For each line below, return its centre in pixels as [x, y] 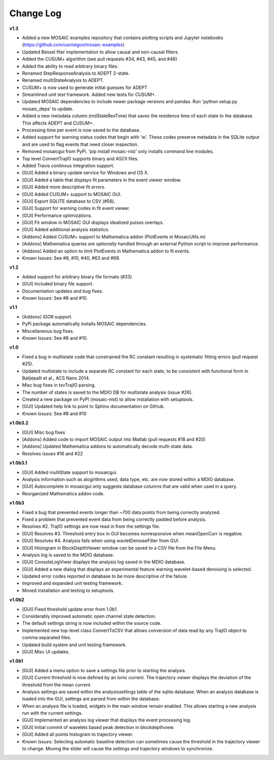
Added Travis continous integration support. [68, 166]
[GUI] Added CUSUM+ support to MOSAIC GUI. [72, 194]
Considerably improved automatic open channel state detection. [89, 616]
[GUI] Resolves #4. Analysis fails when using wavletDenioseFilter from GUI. [101, 541]
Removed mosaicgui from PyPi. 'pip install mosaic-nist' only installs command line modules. [118, 151]
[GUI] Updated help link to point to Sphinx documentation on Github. [93, 406]
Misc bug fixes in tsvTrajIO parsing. [59, 385]
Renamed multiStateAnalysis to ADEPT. [63, 80]
